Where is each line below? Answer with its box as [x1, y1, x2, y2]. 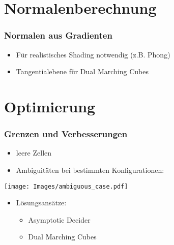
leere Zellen [16, 147, 52, 158]
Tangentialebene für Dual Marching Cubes [16, 66, 149, 77]
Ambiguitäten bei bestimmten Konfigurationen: [16, 164, 164, 175]
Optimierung [4, 96, 96, 116]
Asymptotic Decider [28, 214, 91, 225]
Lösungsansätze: [16, 197, 67, 208]
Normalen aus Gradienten [4, 29, 112, 42]
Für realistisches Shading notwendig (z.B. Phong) [16, 49, 170, 59]
